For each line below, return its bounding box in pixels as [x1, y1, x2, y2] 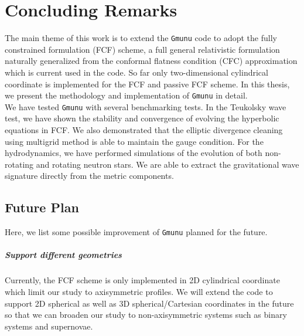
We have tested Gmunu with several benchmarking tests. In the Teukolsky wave [5, 100, 286, 113]
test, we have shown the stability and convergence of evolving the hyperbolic [5, 112, 279, 124]
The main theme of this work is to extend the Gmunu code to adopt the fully [5, 32, 277, 44]
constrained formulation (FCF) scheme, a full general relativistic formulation [5, 43, 280, 55]
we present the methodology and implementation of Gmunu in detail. [5, 89, 248, 101]
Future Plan [5, 198, 79, 216]
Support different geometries [5, 249, 122, 261]
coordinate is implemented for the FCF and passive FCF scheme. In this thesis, [5, 77, 290, 90]
